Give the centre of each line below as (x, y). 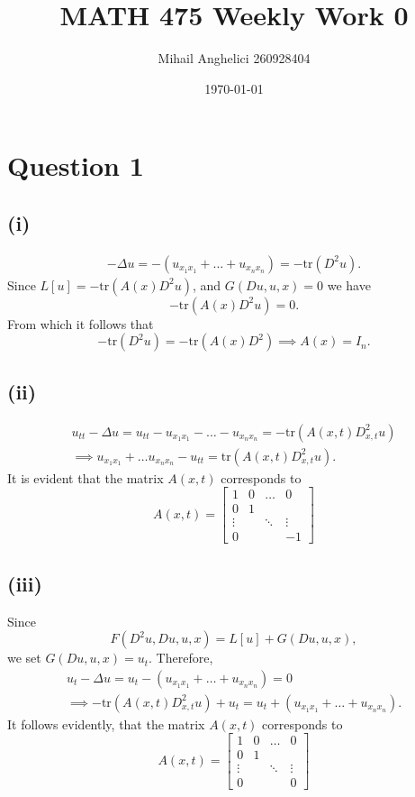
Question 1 (76, 165)
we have (349, 284)
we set (24, 658)
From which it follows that (81, 323)
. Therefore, (181, 658)
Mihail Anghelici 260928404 (234, 58)
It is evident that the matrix (86, 477)
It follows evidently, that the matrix (106, 724)
